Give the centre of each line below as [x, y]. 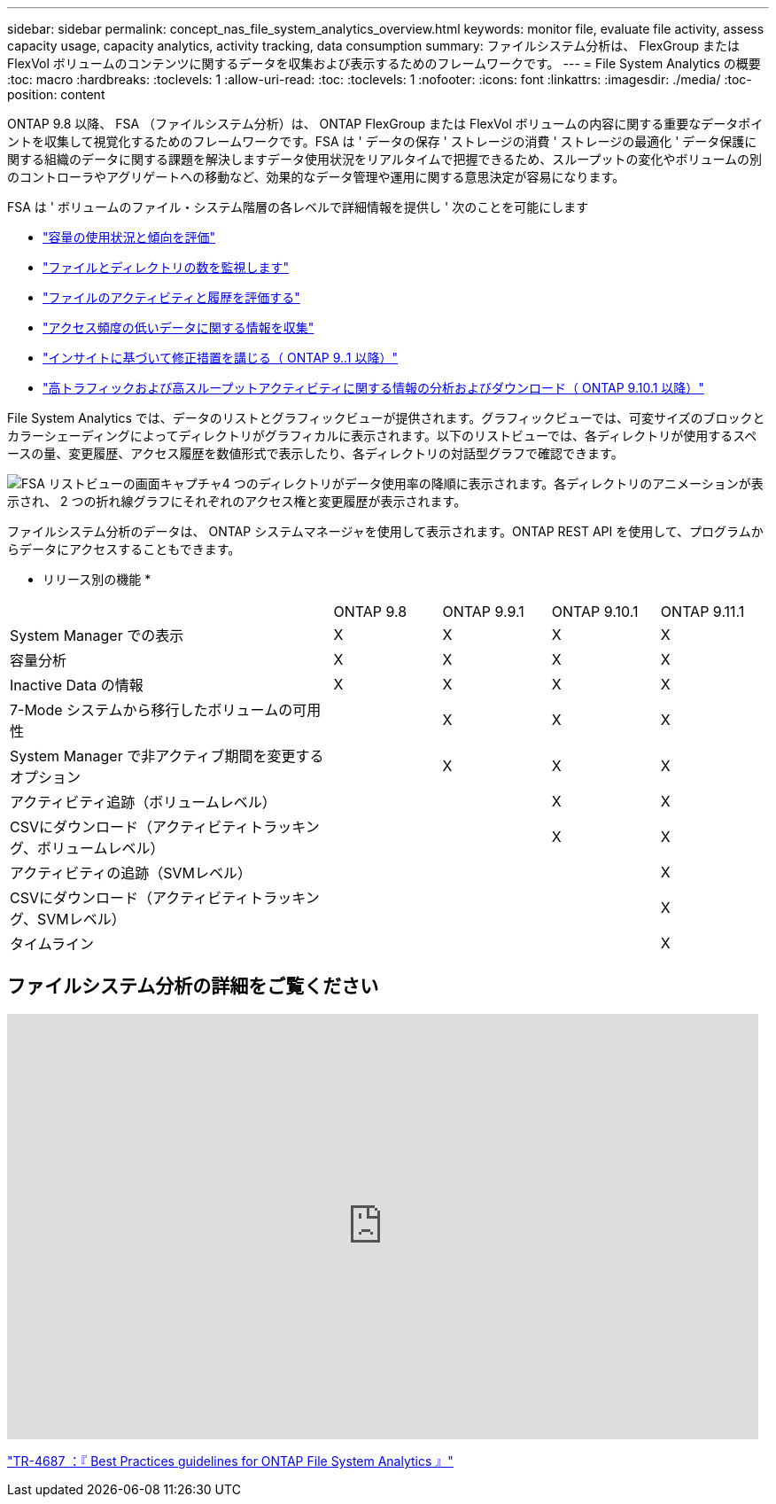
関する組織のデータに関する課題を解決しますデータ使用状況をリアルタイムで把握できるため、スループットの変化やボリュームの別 [385, 159]
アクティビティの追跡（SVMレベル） [131, 873]
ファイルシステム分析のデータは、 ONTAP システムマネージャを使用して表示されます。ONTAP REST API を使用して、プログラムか [385, 531]
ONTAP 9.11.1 [702, 612]
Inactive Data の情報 [77, 685]
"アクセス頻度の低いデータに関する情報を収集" [178, 327]
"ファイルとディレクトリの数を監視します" [166, 267]
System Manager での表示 [97, 635]
